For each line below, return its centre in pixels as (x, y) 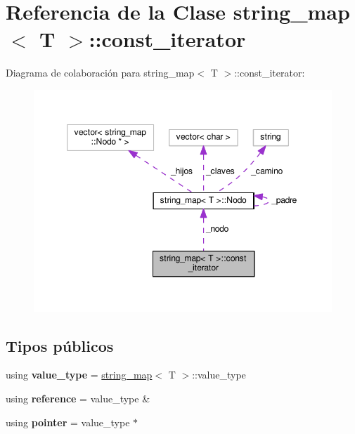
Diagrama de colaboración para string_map (100, 73)
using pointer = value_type (68, 422)
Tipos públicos (60, 345)
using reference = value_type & (78, 398)
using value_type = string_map (79, 375)
